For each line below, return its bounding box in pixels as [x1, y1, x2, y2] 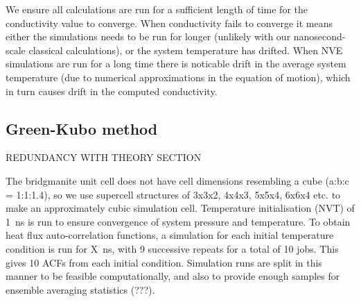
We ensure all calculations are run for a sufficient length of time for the [6, 2, 308, 16]
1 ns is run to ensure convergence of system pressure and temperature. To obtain [6, 214, 351, 228]
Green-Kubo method [6, 117, 158, 139]
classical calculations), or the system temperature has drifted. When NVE [28, 42, 343, 57]
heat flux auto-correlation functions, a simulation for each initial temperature [6, 228, 334, 242]
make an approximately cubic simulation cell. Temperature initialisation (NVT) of [6, 201, 355, 215]
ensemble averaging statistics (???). [6, 282, 155, 296]
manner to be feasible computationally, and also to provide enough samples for [6, 269, 340, 283]
